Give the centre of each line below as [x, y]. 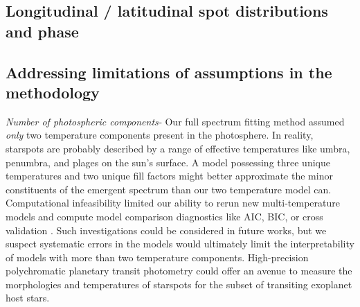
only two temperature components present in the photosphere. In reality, [160, 135]
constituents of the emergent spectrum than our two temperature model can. [169, 189]
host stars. [28, 298]
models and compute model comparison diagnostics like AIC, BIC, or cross [164, 216]
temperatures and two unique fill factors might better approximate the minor [169, 176]
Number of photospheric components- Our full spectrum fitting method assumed [175, 121]
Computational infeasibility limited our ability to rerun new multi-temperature [173, 203]
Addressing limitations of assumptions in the [169, 72]
